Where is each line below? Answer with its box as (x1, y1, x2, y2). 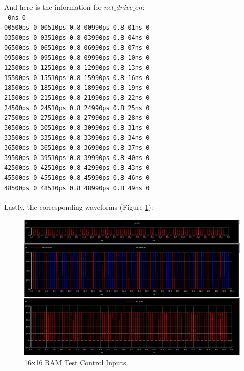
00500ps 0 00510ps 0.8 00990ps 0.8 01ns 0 (4, 24, 150, 32)
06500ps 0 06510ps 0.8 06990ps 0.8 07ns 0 (4, 44, 150, 51)
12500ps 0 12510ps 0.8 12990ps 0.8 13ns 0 (4, 64, 150, 71)
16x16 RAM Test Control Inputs (24, 357, 126, 367)
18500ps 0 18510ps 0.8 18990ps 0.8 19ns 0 (4, 84, 150, 92)
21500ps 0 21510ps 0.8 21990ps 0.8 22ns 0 (4, 94, 150, 101)
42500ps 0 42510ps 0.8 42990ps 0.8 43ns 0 (4, 164, 150, 172)
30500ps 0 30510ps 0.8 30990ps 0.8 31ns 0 (4, 124, 150, 131)
